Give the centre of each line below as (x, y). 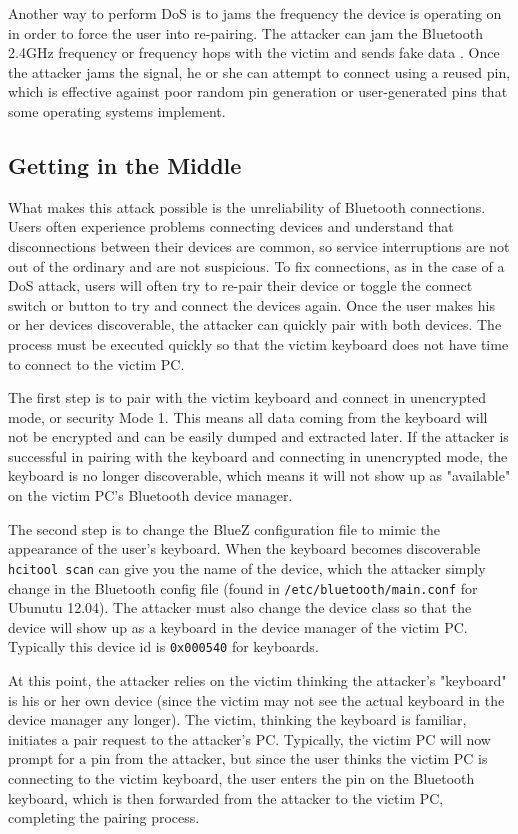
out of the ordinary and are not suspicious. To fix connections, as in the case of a (256, 265)
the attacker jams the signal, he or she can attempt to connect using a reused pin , (259, 71)
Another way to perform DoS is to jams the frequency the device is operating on (255, 13)
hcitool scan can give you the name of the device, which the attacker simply (247, 567)
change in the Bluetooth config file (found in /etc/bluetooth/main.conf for (243, 587)
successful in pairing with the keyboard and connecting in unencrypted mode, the (258, 455)
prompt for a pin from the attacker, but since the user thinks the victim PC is (248, 758)
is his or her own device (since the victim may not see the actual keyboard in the (256, 699)
